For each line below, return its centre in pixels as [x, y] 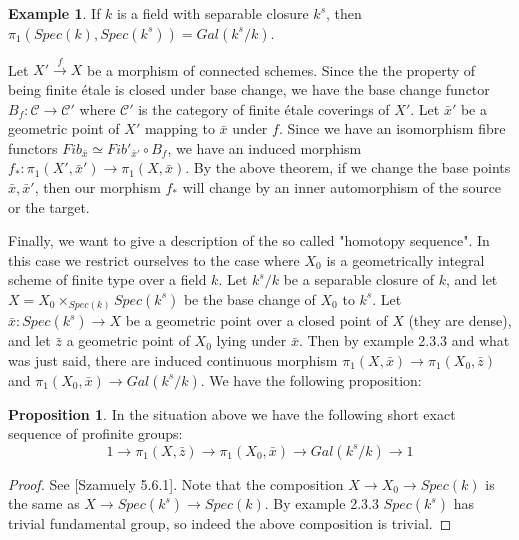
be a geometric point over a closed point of [256, 320]
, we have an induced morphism [264, 147]
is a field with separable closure [213, 13]
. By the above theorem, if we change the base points [348, 167]
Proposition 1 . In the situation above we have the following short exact [232, 413]
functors [33, 147]
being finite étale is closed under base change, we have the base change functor [249, 88]
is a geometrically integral [405, 259]
